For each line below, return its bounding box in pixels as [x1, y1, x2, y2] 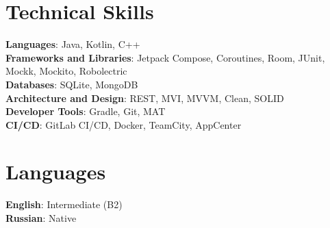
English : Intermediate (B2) [5, 197, 123, 212]
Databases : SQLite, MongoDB [5, 77, 138, 91]
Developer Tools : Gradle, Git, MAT [5, 104, 166, 118]
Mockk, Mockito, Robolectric [5, 64, 127, 78]
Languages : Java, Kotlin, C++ [5, 37, 140, 51]
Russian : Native [5, 211, 77, 225]
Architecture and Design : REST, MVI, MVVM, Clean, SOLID [5, 90, 284, 105]
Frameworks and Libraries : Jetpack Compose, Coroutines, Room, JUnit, [5, 50, 325, 64]
